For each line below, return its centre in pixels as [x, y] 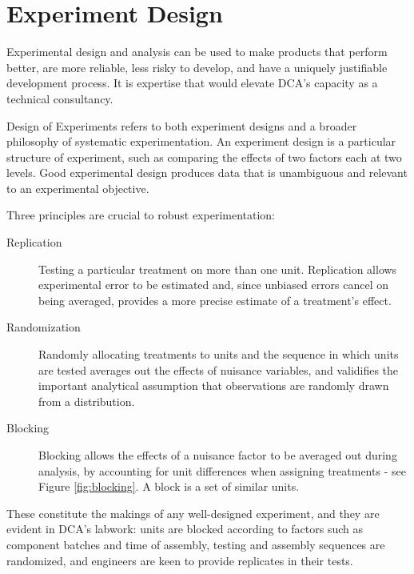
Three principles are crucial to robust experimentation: [141, 215]
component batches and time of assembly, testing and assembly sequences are [196, 544]
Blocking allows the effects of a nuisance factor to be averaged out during [218, 455]
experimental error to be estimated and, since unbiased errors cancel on [214, 285]
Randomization [44, 327]
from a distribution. [87, 401]
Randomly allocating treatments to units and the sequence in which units [219, 354]
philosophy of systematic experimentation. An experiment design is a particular [201, 141]
